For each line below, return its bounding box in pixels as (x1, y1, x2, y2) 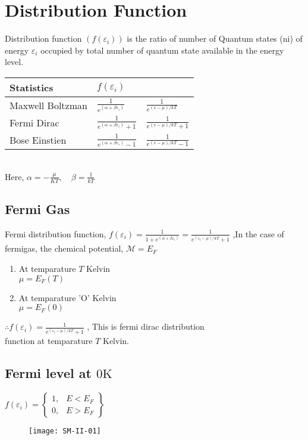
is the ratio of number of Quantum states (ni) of (127, 32, 303, 45)
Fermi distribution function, (5, 227, 106, 240)
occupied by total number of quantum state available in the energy (40, 44, 284, 56)
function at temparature (5, 334, 93, 347)
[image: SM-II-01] (29, 427, 101, 436)
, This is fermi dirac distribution (87, 320, 205, 333)
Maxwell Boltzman (10, 98, 87, 112)
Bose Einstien (10, 133, 67, 147)
